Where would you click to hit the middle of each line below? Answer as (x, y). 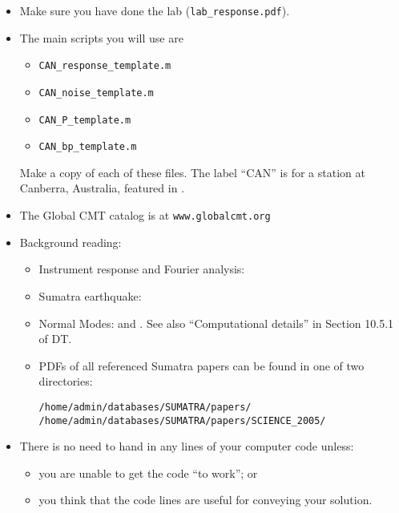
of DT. (55, 339)
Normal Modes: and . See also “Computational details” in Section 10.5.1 (216, 323)
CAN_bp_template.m (88, 147)
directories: (66, 381)
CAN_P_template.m (85, 120)
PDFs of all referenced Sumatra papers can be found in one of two (202, 365)
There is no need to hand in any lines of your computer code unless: (187, 446)
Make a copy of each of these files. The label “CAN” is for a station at (192, 172)
